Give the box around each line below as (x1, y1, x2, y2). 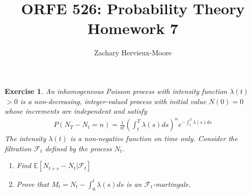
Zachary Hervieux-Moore (94, 47, 172, 58)
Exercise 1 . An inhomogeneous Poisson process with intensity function (5, 85, 228, 96)
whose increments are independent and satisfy (5, 106, 147, 116)
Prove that (16, 178, 49, 189)
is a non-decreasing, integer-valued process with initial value (20, 95, 206, 106)
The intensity (5, 133, 46, 144)
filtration (5, 143, 32, 153)
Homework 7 (87, 18, 179, 39)
